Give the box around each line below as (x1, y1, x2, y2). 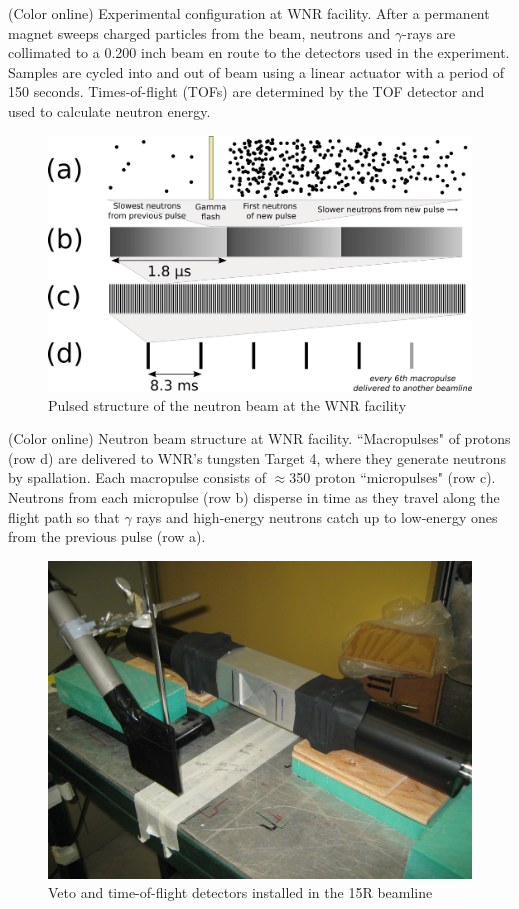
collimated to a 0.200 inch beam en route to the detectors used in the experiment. (8, 42, 510, 63)
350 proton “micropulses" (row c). (289, 467, 496, 488)
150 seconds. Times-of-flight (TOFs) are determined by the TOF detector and (8, 81, 485, 102)
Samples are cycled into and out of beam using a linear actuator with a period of (8, 61, 505, 82)
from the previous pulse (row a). (8, 526, 206, 547)
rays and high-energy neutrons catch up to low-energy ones (136, 506, 498, 527)
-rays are (402, 22, 456, 43)
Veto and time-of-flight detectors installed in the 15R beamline (48, 882, 433, 903)
